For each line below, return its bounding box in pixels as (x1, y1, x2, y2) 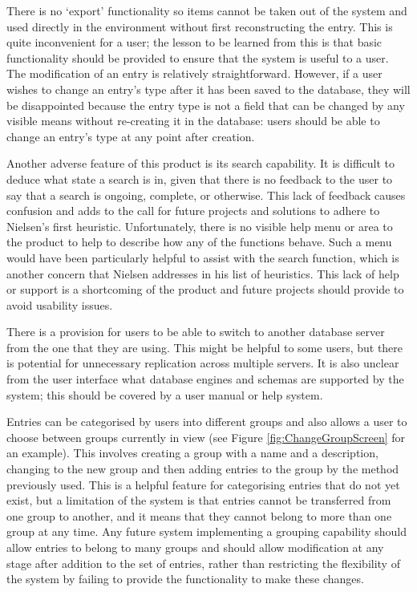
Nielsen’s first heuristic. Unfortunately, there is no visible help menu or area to (6, 217, 393, 234)
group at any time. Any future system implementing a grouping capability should (6, 523, 407, 540)
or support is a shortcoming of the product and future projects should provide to (6, 281, 404, 298)
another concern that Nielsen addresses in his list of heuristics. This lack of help (6, 265, 399, 282)
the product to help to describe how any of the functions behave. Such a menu (6, 233, 392, 250)
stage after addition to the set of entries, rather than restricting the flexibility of (6, 554, 400, 571)
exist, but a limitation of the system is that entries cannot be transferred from (6, 492, 391, 509)
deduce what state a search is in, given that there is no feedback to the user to (6, 170, 393, 187)
